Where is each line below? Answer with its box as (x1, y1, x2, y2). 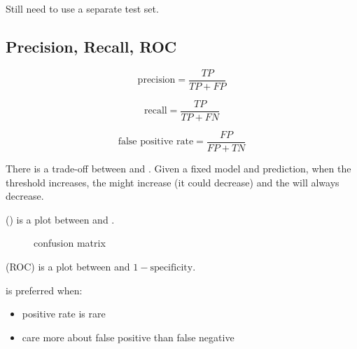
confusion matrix (34, 235, 106, 250)
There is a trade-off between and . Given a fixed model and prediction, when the (6, 160, 351, 175)
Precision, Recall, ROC (6, 35, 177, 57)
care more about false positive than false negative (22, 329, 234, 344)
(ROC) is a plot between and (6, 259, 130, 273)
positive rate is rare (22, 306, 106, 321)
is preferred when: (6, 282, 83, 297)
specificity (150, 262, 193, 273)
